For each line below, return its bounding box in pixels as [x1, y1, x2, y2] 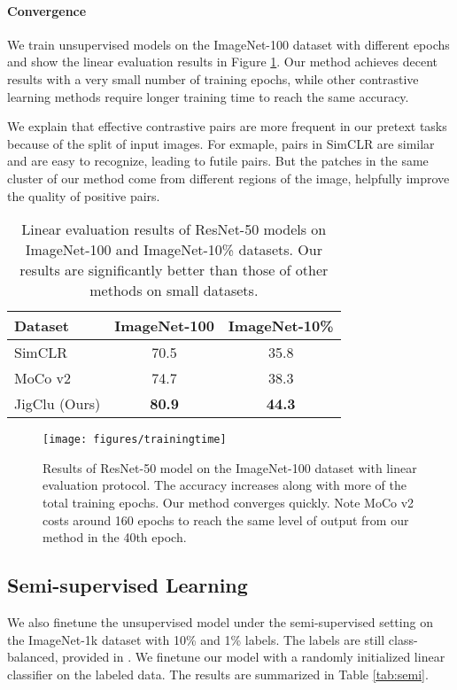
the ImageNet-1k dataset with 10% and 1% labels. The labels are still [7, 630, 385, 648]
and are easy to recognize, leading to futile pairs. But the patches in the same [7, 151, 429, 170]
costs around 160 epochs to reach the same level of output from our [43, 510, 409, 529]
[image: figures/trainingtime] [43, 433, 227, 446]
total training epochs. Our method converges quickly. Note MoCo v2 [43, 492, 414, 511]
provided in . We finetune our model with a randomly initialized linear [62, 647, 445, 666]
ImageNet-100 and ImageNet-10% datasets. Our [25, 239, 322, 260]
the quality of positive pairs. [7, 186, 160, 205]
